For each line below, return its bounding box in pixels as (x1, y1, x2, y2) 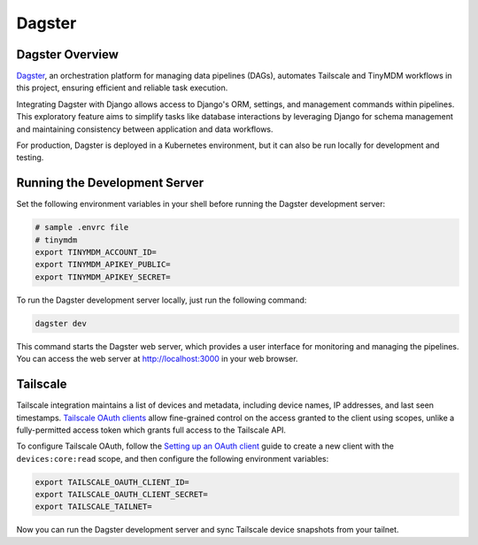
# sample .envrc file (35, 222, 129, 233)
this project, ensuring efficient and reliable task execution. (16, 82, 228, 93)
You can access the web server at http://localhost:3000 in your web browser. (16, 354, 298, 365)
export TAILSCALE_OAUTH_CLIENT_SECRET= (35, 489, 208, 500)
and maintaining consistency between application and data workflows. (16, 124, 274, 134)
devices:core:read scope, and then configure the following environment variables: (16, 453, 329, 464)
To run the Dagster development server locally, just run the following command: (16, 295, 307, 305)
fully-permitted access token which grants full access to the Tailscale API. (16, 425, 287, 435)
